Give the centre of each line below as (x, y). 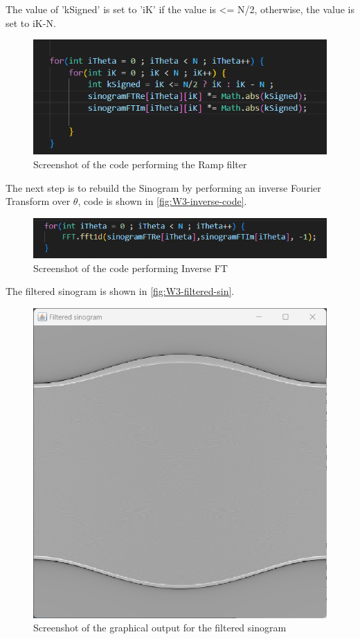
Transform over (38, 201)
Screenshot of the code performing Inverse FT (130, 268)
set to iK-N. (31, 22)
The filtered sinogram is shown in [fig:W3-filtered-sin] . (120, 291)
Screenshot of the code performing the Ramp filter (140, 164)
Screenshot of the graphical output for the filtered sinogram (160, 628)
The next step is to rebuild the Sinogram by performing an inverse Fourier (163, 187)
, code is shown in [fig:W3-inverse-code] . (162, 201)
